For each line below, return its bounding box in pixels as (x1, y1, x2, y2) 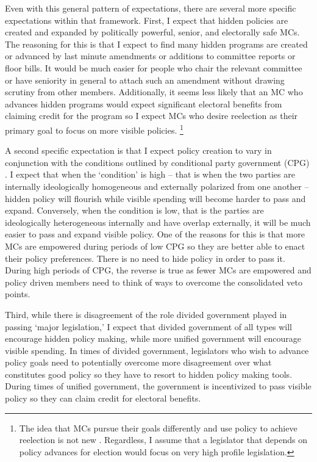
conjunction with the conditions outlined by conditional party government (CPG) (5, 156, 310, 168)
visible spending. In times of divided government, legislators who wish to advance (5, 344, 309, 356)
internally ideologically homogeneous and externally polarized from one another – (5, 179, 309, 192)
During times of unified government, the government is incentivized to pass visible (5, 380, 312, 392)
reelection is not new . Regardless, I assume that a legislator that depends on (19, 433, 307, 446)
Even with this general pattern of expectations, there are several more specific (5, 2, 296, 14)
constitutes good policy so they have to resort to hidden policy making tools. (5, 367, 293, 380)
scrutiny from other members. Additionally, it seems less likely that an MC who (5, 85, 303, 98)
